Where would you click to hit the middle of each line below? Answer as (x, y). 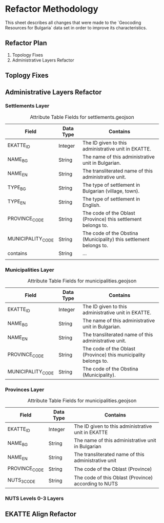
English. (92, 205)
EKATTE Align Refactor (41, 514)
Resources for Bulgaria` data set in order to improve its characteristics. (76, 27)
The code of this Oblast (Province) (113, 478)
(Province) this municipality (114, 355)
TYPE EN (17, 202)
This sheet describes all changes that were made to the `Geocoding (73, 22)
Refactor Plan (26, 43)
